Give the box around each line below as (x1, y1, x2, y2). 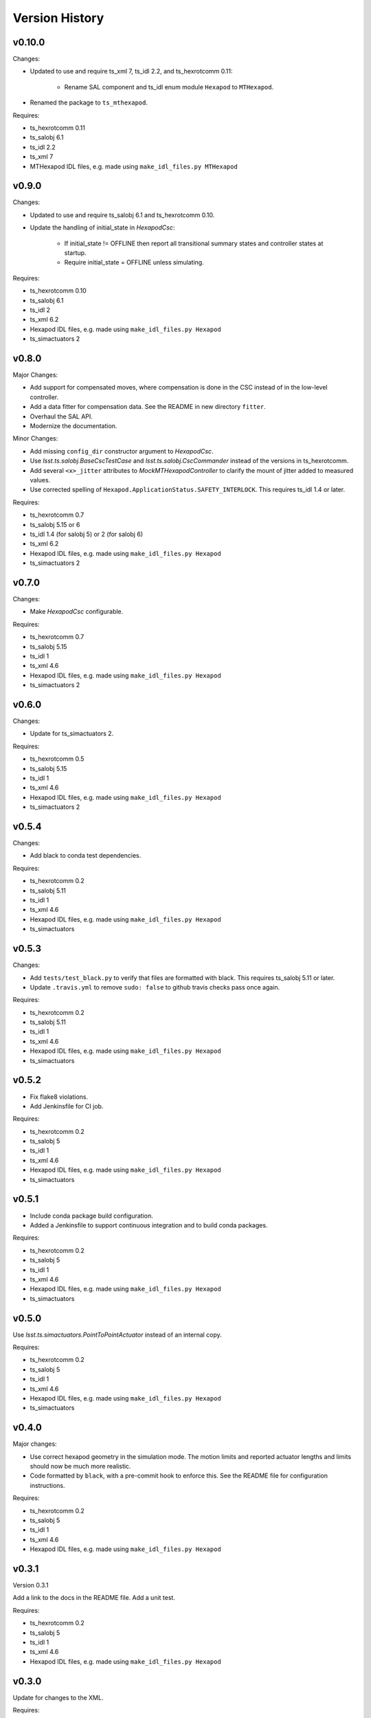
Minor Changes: (12, 434, 58, 443)
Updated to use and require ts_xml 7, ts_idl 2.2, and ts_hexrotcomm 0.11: (30, 67, 233, 76)
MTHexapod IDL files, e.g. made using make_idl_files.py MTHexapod (30, 162, 238, 170)
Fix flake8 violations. (30, 1093, 89, 1101)
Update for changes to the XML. (12, 1693, 104, 1702)
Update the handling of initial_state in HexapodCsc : (30, 223, 175, 232)
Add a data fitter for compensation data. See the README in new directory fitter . (30, 403, 266, 411)
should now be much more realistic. (30, 1462, 131, 1471)
